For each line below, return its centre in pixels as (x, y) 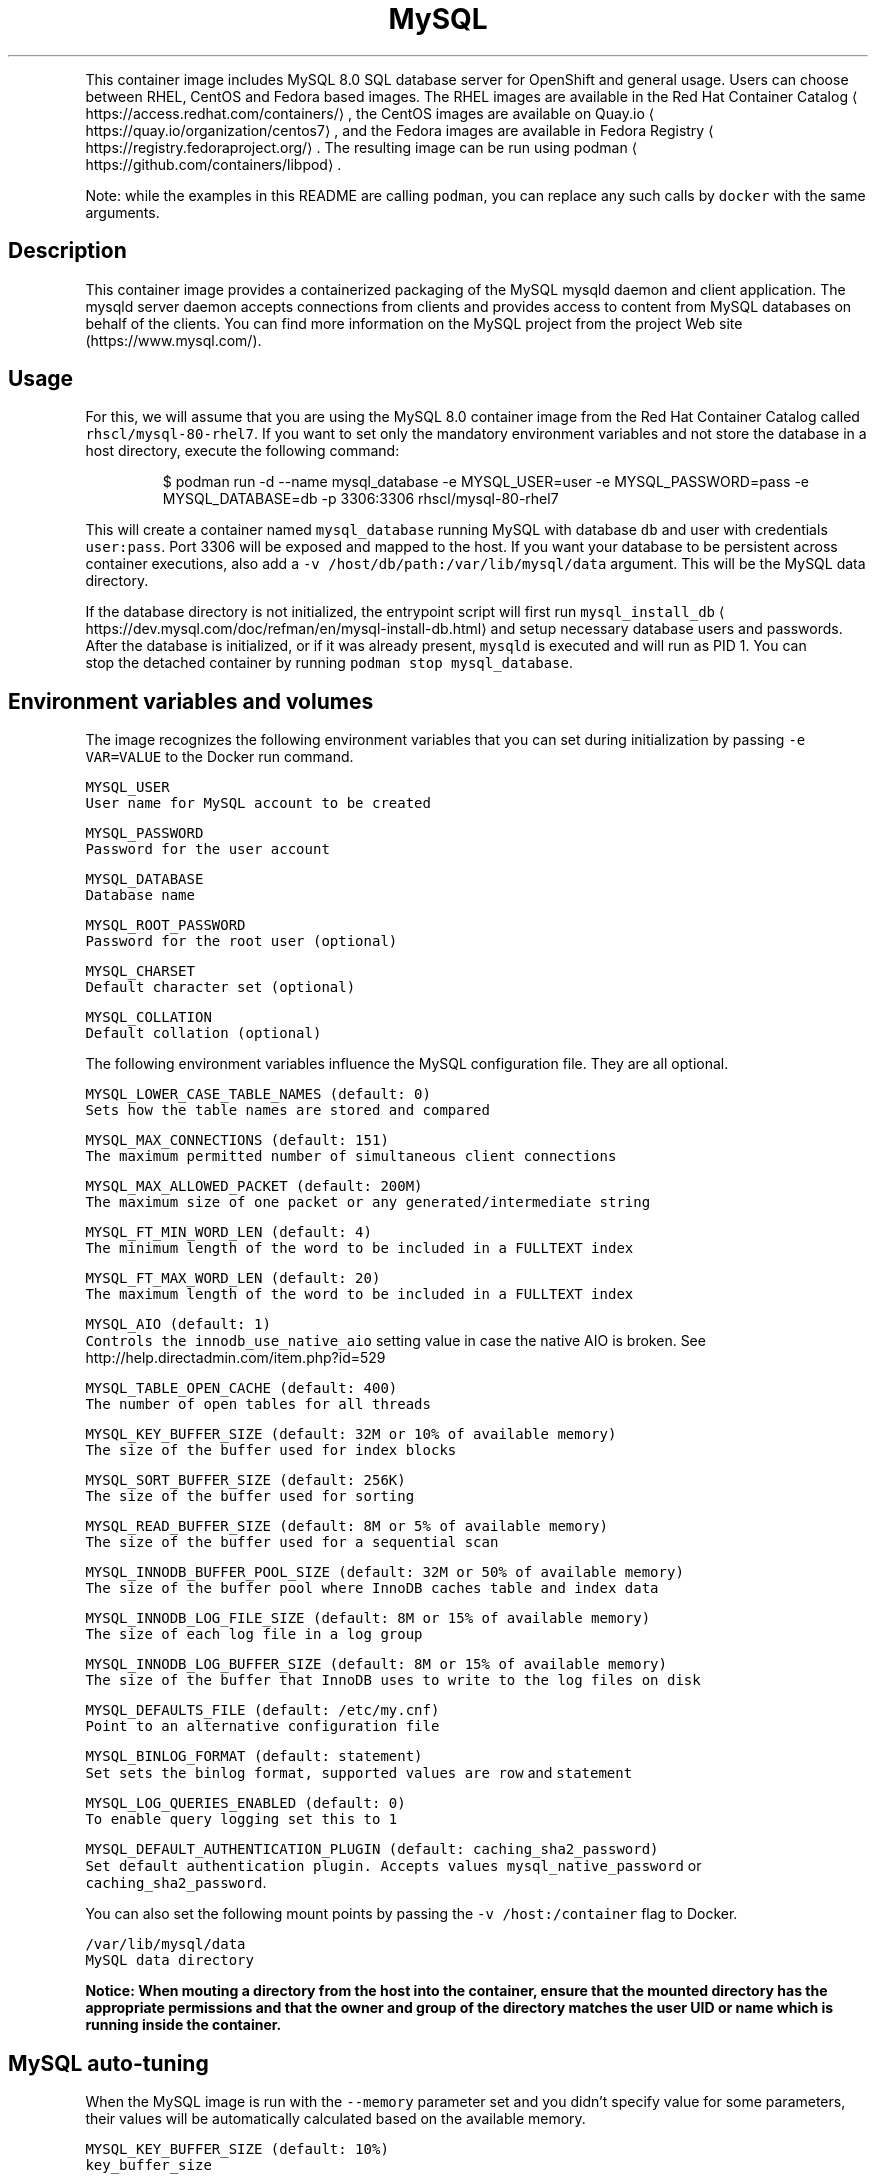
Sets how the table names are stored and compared (287, 1110)
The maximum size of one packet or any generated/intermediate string (368, 1202)
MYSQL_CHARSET (140, 971)
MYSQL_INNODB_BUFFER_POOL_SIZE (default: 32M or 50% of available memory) (384, 1572)
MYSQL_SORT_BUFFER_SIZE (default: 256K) (245, 1480)
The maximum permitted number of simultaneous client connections (351, 1156)
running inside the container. (183, 2025)
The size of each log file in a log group (254, 1634)
